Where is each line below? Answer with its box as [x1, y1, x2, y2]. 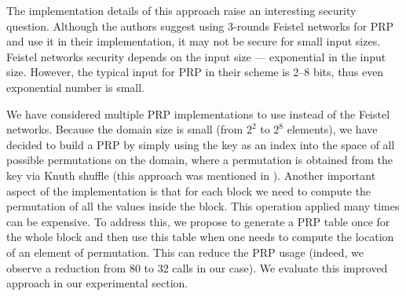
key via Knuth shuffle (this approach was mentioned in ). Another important [6, 166, 376, 183]
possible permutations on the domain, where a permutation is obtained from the [6, 152, 393, 168]
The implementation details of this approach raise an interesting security [6, 2, 357, 18]
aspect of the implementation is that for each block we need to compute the [6, 182, 371, 199]
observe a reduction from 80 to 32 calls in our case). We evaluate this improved [6, 259, 388, 276]
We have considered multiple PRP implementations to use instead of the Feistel [6, 105, 390, 122]
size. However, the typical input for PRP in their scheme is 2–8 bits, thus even [6, 64, 384, 80]
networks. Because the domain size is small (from [6, 121, 243, 137]
